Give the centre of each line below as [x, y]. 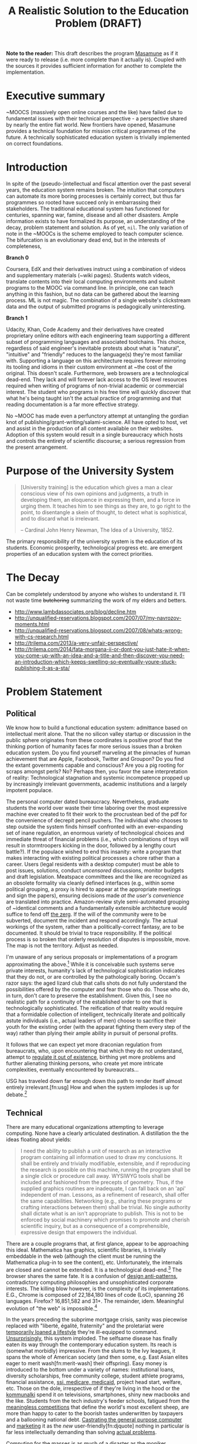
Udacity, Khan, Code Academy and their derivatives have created [85, 329]
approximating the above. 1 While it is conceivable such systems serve [90, 963]
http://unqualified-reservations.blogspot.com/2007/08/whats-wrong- [98, 630]
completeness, [24, 246]
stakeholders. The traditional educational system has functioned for [88, 209]
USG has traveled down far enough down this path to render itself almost [94, 1081]
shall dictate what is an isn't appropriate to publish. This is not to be [102, 1214]
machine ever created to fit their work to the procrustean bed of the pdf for [97, 814]
